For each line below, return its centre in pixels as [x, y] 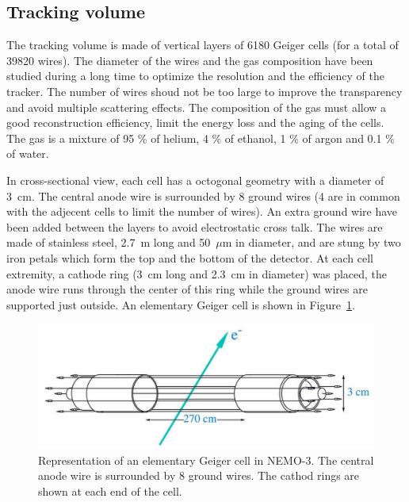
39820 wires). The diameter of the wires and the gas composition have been [190, 60]
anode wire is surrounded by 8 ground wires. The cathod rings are [199, 475]
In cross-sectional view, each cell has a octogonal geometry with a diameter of [195, 180]
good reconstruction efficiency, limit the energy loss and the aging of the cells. [195, 123]
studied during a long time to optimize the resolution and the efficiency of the [196, 76]
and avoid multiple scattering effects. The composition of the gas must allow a [197, 107]
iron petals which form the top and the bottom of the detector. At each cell [190, 257]
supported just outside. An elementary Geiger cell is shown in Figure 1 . [181, 304]
